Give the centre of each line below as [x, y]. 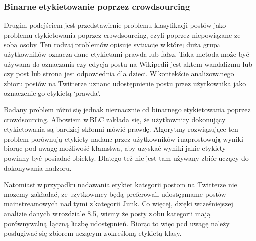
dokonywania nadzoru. [38, 168]
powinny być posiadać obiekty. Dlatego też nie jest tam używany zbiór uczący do [126, 158]
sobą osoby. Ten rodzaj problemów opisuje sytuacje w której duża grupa [112, 44]
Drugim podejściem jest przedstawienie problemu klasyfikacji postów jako [115, 25]
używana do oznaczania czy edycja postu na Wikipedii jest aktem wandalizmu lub [128, 64]
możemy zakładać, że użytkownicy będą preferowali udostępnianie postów [115, 194]
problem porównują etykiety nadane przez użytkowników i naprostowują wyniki [124, 138]
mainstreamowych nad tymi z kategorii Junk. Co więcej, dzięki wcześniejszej [119, 204]
